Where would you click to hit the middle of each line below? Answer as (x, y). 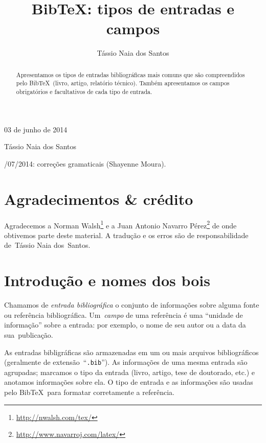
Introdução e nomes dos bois (107, 280)
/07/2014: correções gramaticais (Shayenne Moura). (85, 163)
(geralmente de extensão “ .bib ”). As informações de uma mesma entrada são (126, 362)
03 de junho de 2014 (36, 129)
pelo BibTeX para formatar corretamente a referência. (89, 392)
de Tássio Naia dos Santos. (47, 245)
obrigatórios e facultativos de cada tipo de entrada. (84, 92)
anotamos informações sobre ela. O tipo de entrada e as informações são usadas (129, 382)
